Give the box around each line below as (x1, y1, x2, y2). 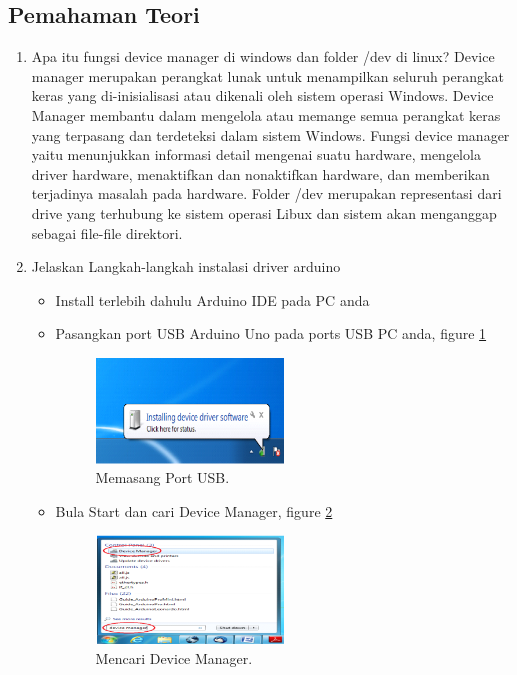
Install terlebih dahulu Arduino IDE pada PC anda (55, 289, 370, 310)
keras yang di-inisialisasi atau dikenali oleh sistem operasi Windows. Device (31, 85, 494, 106)
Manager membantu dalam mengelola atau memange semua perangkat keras (31, 104, 501, 125)
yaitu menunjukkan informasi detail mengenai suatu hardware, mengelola (31, 144, 481, 165)
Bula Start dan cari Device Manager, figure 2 (55, 500, 333, 521)
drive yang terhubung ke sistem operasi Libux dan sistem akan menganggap (31, 202, 497, 223)
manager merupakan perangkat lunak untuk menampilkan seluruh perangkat (31, 65, 504, 86)
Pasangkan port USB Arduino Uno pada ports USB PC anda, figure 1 (55, 323, 487, 344)
